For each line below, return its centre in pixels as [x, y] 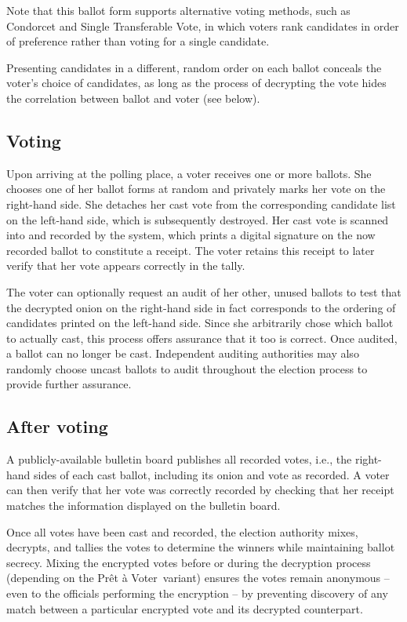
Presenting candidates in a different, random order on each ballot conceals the [194, 67]
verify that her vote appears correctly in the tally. [126, 266]
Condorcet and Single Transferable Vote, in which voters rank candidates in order [203, 25]
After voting [57, 426]
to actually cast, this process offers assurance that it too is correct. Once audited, [202, 338]
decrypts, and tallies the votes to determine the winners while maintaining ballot [201, 547]
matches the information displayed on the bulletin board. [144, 506]
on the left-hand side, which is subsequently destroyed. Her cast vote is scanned [198, 219]
